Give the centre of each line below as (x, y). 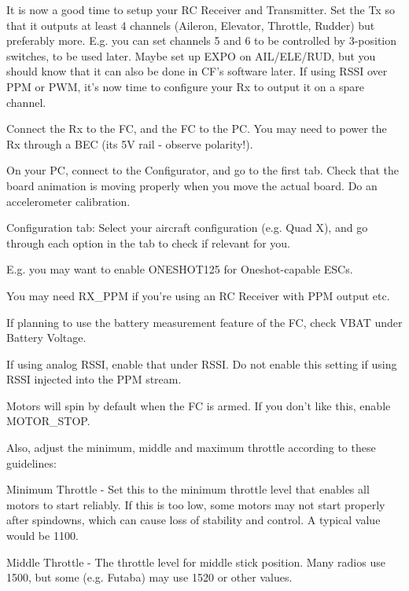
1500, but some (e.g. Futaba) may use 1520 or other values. (149, 577)
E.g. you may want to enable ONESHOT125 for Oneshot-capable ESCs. (180, 269)
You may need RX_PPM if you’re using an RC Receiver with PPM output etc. (198, 295)
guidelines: (31, 463)
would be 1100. (42, 536)
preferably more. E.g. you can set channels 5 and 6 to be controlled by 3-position (202, 40)
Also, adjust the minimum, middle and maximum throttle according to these (191, 448)
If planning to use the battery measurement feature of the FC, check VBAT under (204, 322)
